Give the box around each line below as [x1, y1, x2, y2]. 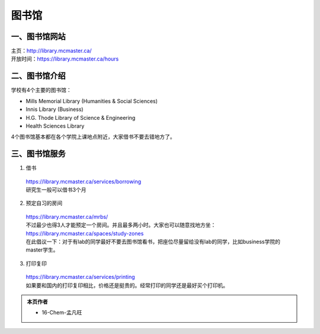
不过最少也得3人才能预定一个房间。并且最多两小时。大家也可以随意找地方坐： [25, 221, 216, 228]
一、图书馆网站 [11, 31, 66, 42]
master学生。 [25, 246, 59, 253]
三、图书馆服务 [11, 149, 66, 159]
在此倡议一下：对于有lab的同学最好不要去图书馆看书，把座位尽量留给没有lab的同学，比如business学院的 [25, 238, 281, 245]
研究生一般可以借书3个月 [25, 186, 87, 193]
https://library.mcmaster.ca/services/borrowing [25, 178, 142, 185]
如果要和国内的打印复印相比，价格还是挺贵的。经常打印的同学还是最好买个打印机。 [25, 282, 228, 289]
